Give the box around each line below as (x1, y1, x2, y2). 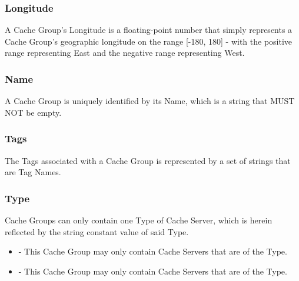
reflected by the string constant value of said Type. (5, 225, 189, 237)
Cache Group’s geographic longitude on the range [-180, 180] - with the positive (5, 35, 293, 47)
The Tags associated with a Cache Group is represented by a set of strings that (5, 154, 291, 166)
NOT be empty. (5, 106, 62, 118)
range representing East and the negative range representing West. (5, 46, 245, 59)
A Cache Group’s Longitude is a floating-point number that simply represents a (5, 24, 293, 36)
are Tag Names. (5, 166, 61, 178)
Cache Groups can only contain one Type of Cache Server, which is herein (5, 214, 273, 226)
